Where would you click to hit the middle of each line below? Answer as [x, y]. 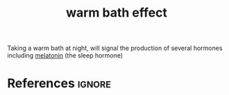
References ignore [59, 84]
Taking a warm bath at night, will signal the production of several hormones [115, 48]
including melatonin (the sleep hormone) [65, 55]
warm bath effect [117, 13]
